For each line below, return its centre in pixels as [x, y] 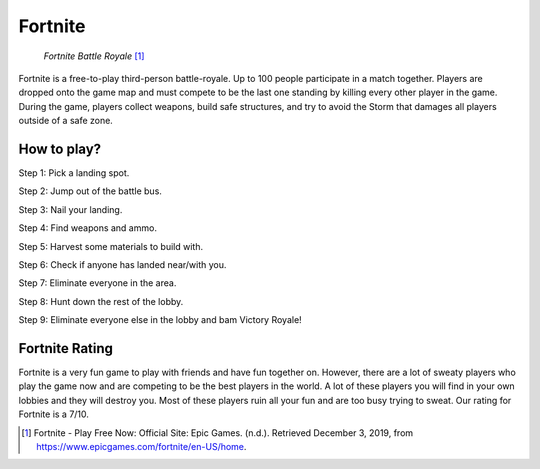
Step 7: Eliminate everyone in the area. [97, 283]
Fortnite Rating [66, 348]
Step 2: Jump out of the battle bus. [90, 191]
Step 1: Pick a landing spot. [74, 173]
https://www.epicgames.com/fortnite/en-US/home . [141, 446]
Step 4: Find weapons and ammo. [87, 228]
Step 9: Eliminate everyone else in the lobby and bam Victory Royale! [160, 320]
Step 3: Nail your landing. [70, 209]
